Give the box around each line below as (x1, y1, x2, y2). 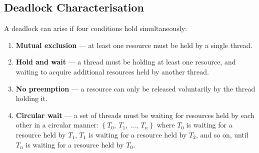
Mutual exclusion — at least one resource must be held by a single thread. (15, 39, 252, 50)
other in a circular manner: (15, 119, 98, 130)
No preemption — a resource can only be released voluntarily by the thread (15, 83, 255, 93)
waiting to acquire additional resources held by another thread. (15, 66, 209, 76)
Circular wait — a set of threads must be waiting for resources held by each (15, 109, 254, 120)
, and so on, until (195, 129, 248, 139)
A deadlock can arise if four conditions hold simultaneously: (4, 23, 187, 33)
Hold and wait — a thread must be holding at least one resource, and (15, 56, 236, 67)
